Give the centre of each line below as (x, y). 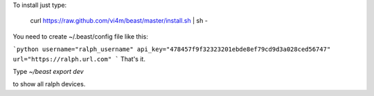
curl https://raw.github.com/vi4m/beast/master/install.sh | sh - (119, 21)
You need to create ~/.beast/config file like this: (80, 36)
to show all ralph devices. (49, 84)
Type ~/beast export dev (48, 71)
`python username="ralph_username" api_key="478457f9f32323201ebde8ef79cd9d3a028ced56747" (172, 49)
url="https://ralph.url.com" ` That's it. (79, 59)
